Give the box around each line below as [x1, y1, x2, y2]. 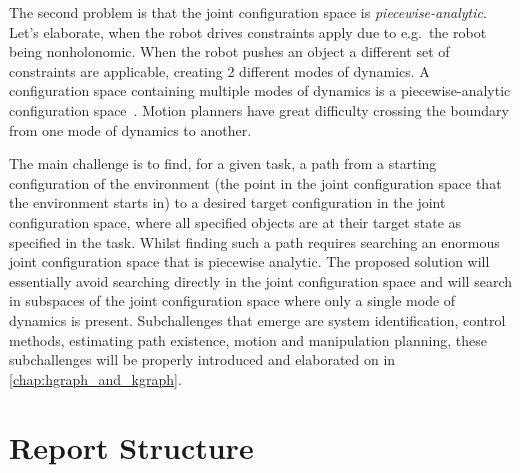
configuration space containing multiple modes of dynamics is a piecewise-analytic [9, 80, 511, 101]
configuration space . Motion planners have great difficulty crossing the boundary [9, 99, 509, 120]
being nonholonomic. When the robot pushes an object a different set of [9, 41, 450, 62]
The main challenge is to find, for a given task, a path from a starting [9, 153, 437, 174]
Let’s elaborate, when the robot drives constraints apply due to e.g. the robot [9, 21, 487, 42]
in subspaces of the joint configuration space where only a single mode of [9, 290, 456, 311]
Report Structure [9, 427, 254, 468]
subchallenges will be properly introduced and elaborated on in [9, 349, 396, 370]
